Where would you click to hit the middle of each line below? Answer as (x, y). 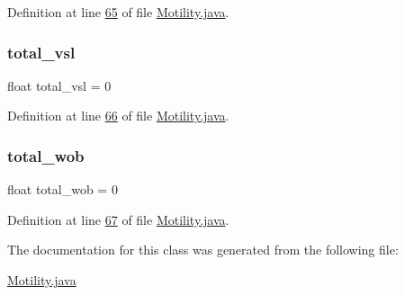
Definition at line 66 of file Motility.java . (118, 116)
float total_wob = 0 (63, 189)
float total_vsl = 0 (59, 85)
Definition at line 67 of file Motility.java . (118, 219)
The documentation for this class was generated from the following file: (203, 250)
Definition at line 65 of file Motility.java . (118, 12)
